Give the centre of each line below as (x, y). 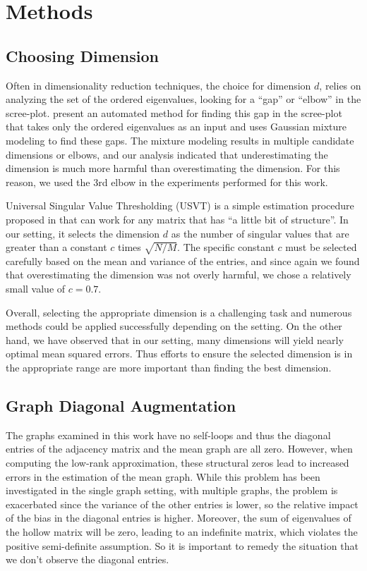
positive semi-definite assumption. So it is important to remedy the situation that (182, 545)
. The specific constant (226, 247)
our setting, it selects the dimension (83, 233)
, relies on (340, 85)
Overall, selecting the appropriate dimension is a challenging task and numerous (179, 312)
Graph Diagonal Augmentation (121, 406)
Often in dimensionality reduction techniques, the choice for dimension (158, 85)
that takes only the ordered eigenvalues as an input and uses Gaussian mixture (176, 127)
